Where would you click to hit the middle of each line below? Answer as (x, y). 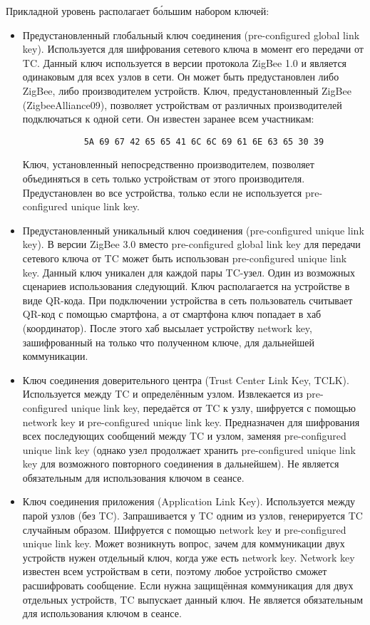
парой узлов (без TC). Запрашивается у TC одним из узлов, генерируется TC (192, 516)
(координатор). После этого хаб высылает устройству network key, (167, 327)
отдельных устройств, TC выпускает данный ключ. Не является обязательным (193, 599)
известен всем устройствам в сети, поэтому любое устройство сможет (175, 571)
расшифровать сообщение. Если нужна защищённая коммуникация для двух (188, 585)
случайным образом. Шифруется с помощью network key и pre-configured (184, 529)
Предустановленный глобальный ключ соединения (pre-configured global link (191, 35)
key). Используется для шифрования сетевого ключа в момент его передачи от (193, 49)
